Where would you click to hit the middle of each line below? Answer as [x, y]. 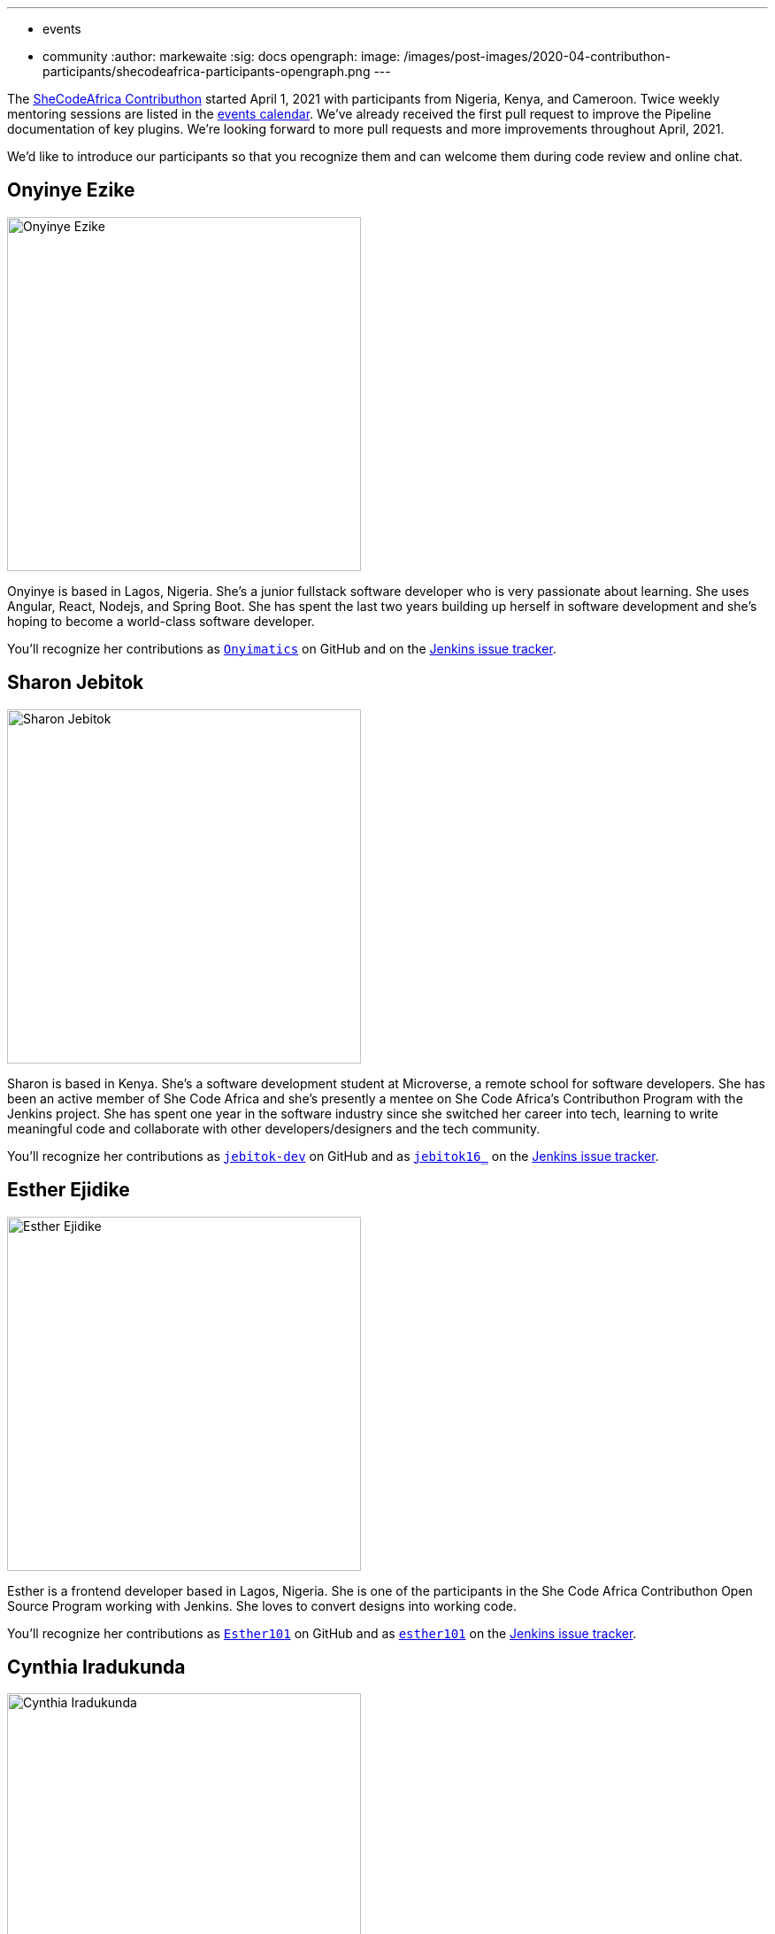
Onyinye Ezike [71, 190]
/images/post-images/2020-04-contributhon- [537, 56]
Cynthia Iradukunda [96, 1667]
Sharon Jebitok [76, 683]
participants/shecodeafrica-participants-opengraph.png [207, 71]
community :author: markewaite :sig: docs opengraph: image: [222, 56]
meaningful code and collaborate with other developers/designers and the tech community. [274, 1128]
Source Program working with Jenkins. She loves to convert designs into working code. [262, 1605]
